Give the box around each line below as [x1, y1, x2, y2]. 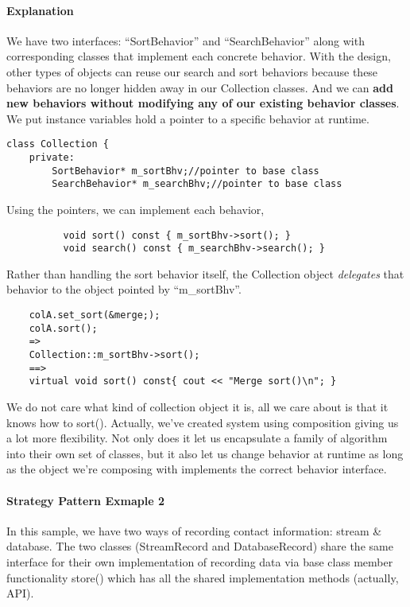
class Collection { [6, 138, 109, 150]
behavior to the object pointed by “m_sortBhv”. [6, 281, 242, 298]
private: [29, 152, 75, 164]
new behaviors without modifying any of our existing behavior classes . [6, 95, 400, 111]
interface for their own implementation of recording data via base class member [6, 553, 393, 570]
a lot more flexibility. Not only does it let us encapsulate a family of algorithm [6, 430, 388, 446]
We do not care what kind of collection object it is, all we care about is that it [6, 399, 389, 415]
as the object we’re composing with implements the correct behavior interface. [6, 461, 387, 477]
